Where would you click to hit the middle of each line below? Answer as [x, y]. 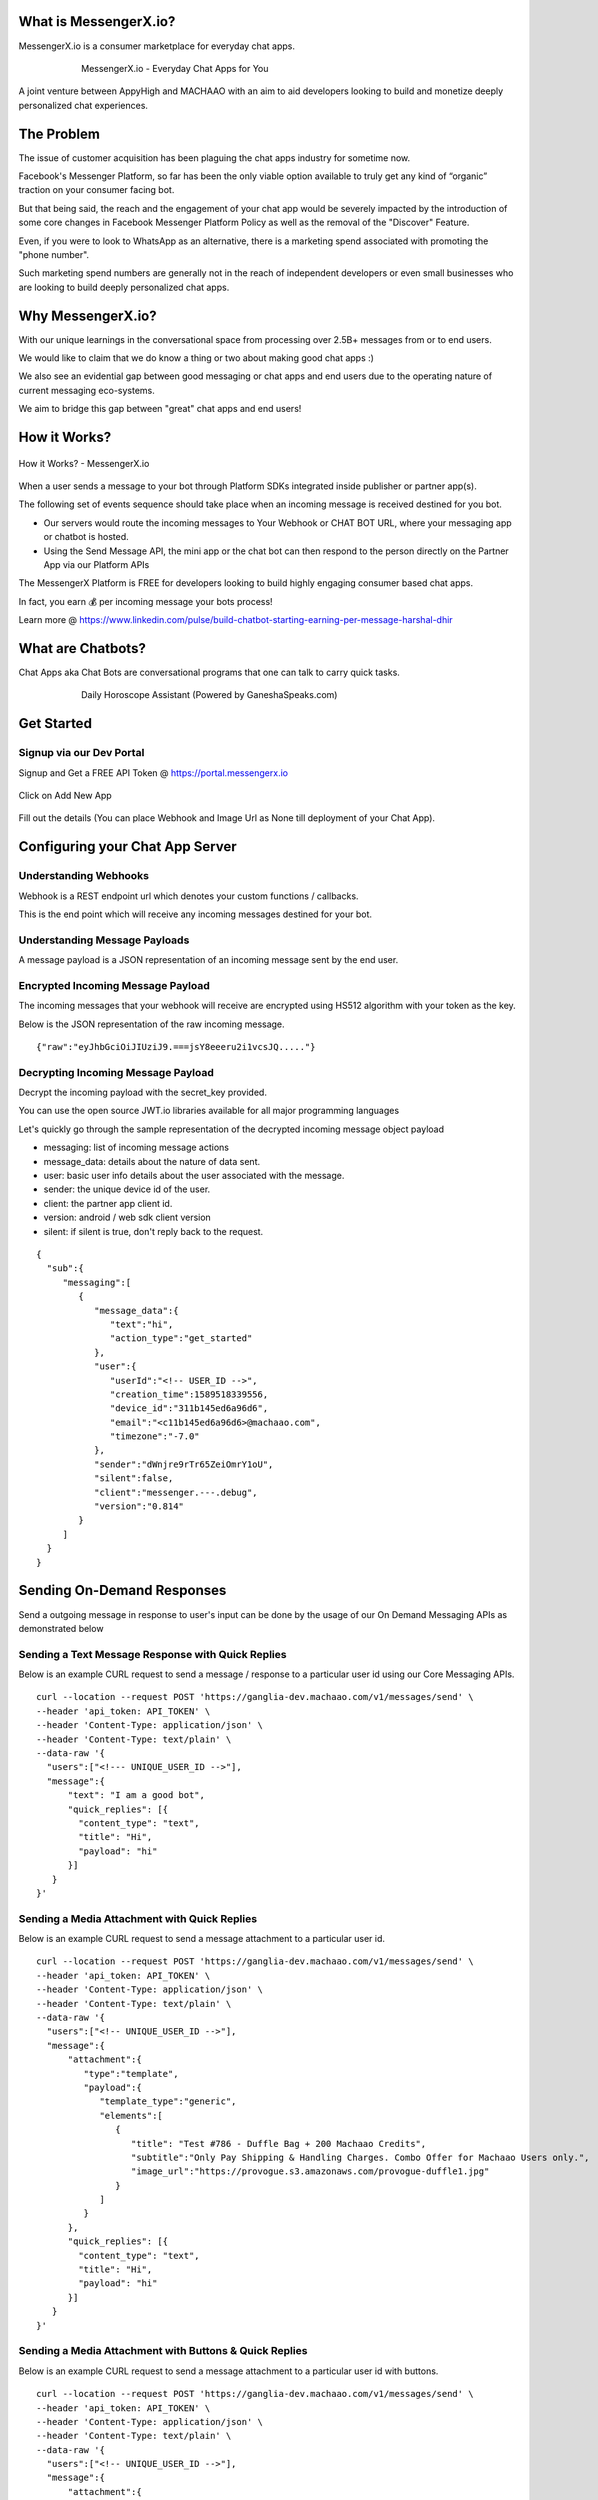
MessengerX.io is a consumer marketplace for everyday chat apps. [156, 46]
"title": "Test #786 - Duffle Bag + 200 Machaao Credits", [278, 2143]
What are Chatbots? [82, 648]
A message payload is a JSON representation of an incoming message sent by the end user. [208, 960]
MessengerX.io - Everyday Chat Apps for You [175, 68]
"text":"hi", [142, 1324]
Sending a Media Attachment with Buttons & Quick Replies [163, 2351]
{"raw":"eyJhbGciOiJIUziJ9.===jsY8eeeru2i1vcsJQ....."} [176, 1046]
